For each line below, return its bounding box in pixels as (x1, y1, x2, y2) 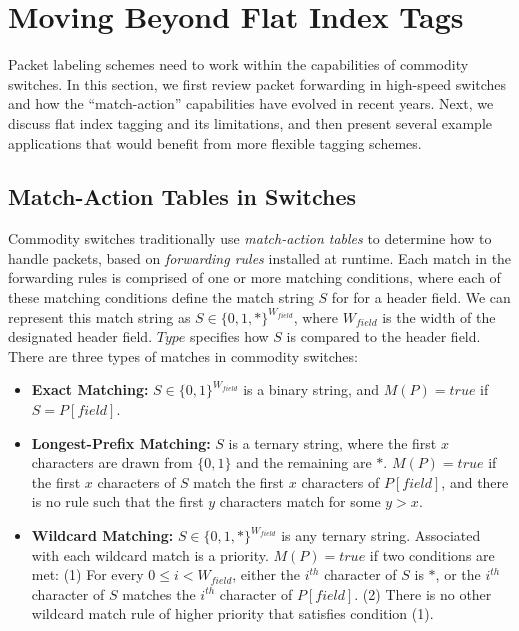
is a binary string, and (243, 379, 380, 400)
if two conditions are (369, 544, 495, 565)
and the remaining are (236, 452, 372, 473)
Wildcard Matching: (31, 525, 174, 546)
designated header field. (8, 326, 153, 347)
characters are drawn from (31, 452, 193, 473)
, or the (435, 564, 481, 585)
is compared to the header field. (286, 326, 481, 347)
